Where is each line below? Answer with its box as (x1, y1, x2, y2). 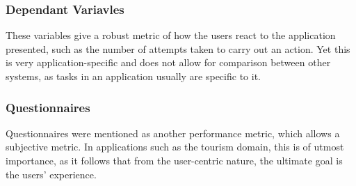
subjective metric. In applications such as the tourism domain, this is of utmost (6, 139, 344, 154)
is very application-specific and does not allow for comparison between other (6, 55, 331, 70)
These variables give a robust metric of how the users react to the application (6, 28, 336, 42)
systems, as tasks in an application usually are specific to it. (6, 69, 261, 83)
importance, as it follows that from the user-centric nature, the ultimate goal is (6, 153, 343, 167)
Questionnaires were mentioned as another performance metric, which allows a (6, 125, 340, 140)
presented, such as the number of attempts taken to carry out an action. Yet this (6, 41, 350, 56)
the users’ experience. (6, 166, 97, 181)
